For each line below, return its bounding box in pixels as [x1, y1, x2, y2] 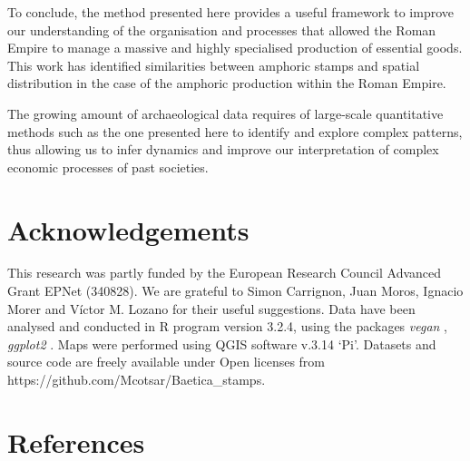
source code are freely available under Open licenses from [7, 352, 326, 371]
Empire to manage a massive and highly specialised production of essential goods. [7, 38, 463, 57]
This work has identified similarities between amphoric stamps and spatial [7, 55, 420, 74]
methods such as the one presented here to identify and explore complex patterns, [7, 122, 463, 141]
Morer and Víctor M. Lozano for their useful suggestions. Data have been [7, 299, 416, 318]
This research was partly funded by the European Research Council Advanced [7, 263, 442, 282]
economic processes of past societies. [7, 157, 209, 176]
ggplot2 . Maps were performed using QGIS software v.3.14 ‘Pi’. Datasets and [7, 334, 436, 353]
